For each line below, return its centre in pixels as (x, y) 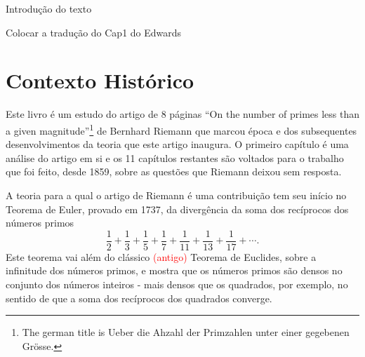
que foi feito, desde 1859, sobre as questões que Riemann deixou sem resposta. (174, 171)
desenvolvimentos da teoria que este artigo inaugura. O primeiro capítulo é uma (177, 144)
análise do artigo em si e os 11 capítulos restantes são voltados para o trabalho (175, 157)
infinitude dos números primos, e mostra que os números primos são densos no (174, 270)
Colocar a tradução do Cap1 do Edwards (94, 32)
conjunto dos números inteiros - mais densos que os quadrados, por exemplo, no (177, 284)
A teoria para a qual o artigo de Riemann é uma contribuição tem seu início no (176, 195)
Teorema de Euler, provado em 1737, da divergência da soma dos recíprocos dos (177, 209)
